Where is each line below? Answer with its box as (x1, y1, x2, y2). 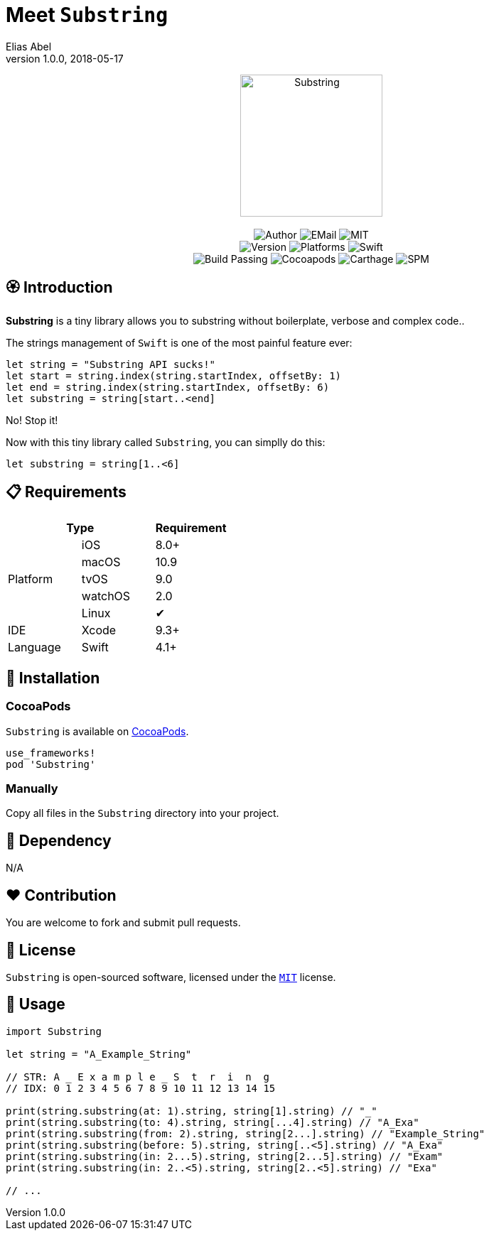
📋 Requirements (6, 483, 127, 502)
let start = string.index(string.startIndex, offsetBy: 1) (6, 369, 342, 381)
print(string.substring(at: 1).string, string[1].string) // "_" (6, 1105, 377, 1117)
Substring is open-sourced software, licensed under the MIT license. (6, 970, 336, 983)
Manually (6, 781, 58, 796)
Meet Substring (6, 3, 168, 27)
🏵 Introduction (6, 278, 113, 297)
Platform (8, 572, 53, 587)
